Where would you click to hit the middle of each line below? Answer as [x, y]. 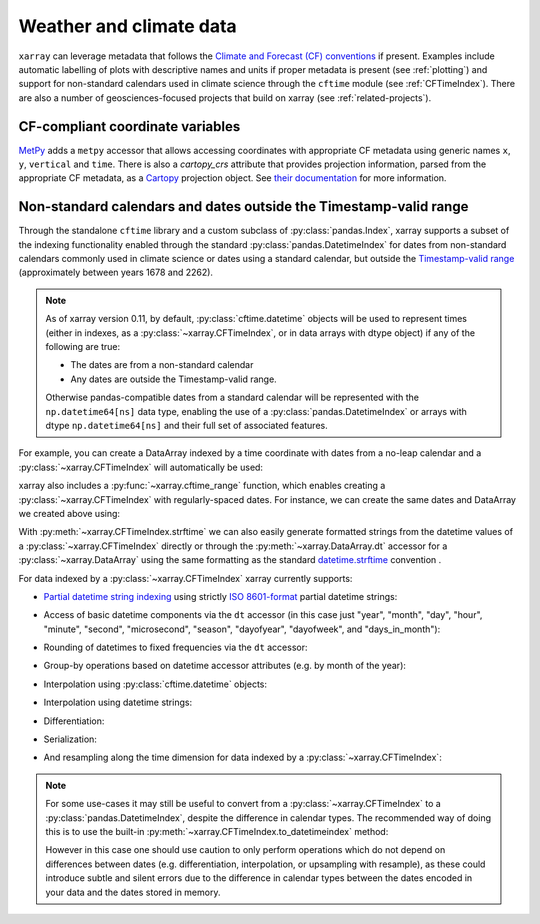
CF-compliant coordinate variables [129, 126]
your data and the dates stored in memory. [133, 892]
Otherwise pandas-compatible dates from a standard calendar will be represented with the [232, 397]
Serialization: [70, 739]
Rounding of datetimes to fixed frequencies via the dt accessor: [175, 647]
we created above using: [69, 513]
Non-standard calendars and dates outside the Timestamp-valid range [243, 206]
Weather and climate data [127, 26]
